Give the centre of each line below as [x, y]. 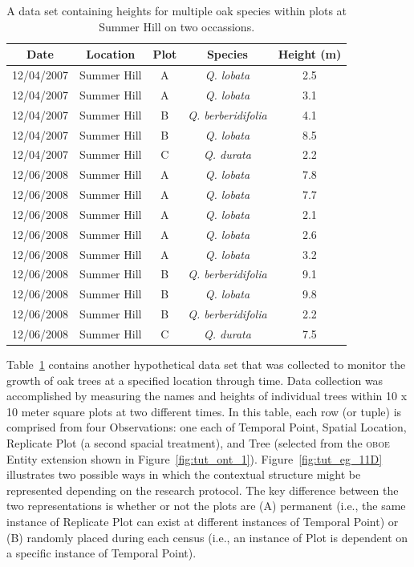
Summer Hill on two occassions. [177, 26]
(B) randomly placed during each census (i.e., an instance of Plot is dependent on [207, 537]
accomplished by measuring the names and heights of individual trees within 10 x [207, 396]
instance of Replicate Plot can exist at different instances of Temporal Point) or [203, 522]
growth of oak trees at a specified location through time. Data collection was [195, 380]
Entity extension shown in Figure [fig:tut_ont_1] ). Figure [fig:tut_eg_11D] [195, 458]
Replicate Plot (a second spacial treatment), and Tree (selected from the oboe [198, 443]
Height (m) [310, 54]
